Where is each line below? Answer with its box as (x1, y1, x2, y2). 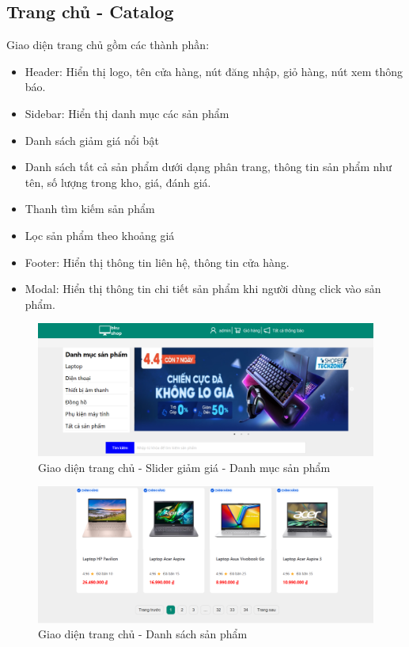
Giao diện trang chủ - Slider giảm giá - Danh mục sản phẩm (38, 459, 331, 475)
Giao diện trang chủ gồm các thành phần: (6, 36, 210, 53)
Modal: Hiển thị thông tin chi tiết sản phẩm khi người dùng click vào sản (25, 280, 381, 297)
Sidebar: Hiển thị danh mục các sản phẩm (25, 105, 229, 121)
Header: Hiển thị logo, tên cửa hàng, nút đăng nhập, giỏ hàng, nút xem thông (25, 63, 403, 79)
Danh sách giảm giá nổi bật (25, 131, 159, 148)
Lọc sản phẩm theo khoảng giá (25, 226, 175, 243)
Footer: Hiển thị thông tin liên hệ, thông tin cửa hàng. (25, 253, 290, 270)
